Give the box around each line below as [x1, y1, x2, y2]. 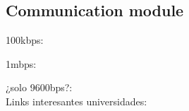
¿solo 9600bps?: [6, 80, 73, 95]
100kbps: [6, 33, 44, 47]
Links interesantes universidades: [6, 93, 147, 108]
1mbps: [6, 56, 37, 71]
